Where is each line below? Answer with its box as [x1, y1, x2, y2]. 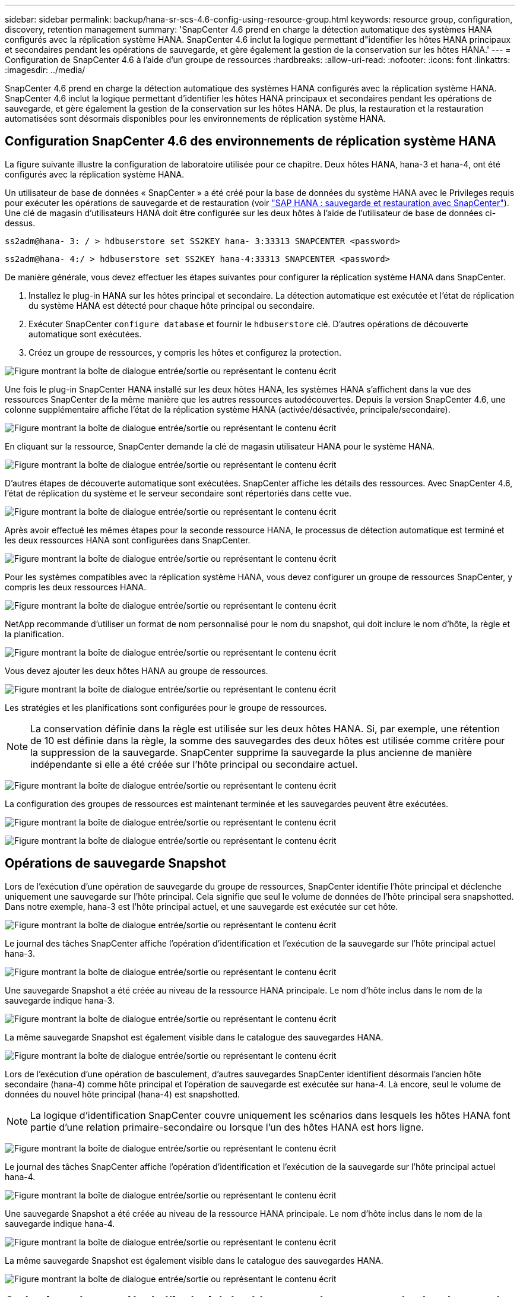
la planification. [5, 628, 64, 639]
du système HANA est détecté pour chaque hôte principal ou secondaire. [28, 300, 315, 311]
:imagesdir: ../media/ [5, 65, 85, 75]
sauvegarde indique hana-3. [5, 995, 115, 1005]
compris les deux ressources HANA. [5, 581, 147, 592]
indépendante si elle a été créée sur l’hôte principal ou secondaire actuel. [30, 758, 358, 770]
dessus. [5, 217, 36, 228]
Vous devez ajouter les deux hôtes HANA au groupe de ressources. [5, 665, 268, 676]
